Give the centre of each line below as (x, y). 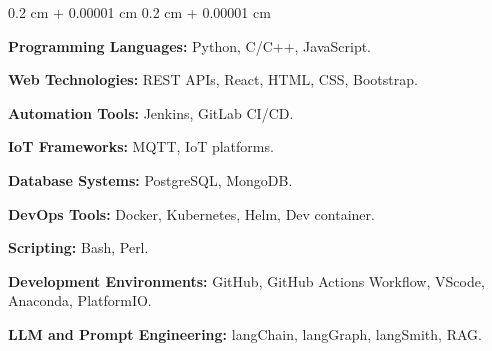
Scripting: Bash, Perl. (78, 247)
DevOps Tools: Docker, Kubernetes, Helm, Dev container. (191, 213)
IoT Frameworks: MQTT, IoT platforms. (141, 146)
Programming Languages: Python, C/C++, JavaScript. (190, 45)
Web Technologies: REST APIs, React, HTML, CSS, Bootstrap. (213, 79)
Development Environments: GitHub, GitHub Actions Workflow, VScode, (246, 280)
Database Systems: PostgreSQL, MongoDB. (150, 179)
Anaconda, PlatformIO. (80, 300)
